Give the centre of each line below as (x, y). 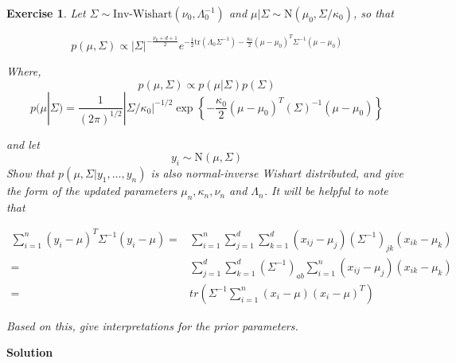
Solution (30, 352)
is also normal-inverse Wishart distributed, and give (277, 173)
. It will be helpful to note (326, 191)
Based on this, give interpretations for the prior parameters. (152, 325)
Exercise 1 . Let (46, 13)
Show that (31, 173)
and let (23, 144)
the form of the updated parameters (92, 191)
